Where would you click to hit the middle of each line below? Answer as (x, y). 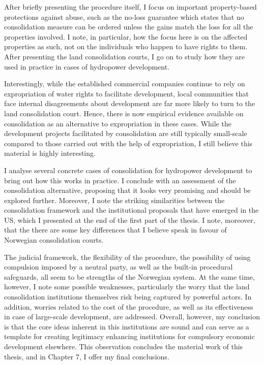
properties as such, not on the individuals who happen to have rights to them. (126, 46)
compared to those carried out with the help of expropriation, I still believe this (128, 143)
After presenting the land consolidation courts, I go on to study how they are (124, 56)
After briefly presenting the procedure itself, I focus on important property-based (130, 7)
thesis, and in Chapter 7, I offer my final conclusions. (87, 356)
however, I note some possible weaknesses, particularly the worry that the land (127, 287)
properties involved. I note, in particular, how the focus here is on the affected (126, 36)
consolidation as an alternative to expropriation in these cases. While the (118, 123)
